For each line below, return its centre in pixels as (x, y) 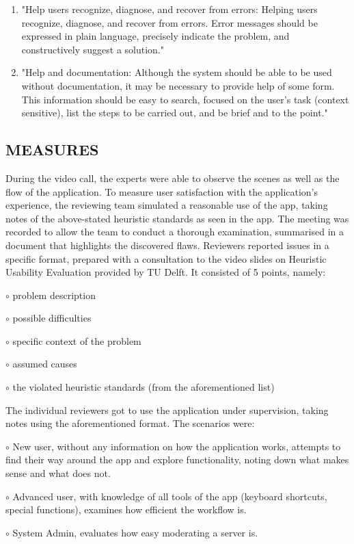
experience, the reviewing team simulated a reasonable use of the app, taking (167, 205)
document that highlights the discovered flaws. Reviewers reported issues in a (167, 245)
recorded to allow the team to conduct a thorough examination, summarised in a (175, 232)
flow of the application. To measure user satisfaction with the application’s (162, 191)
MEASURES (52, 150)
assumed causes (45, 364)
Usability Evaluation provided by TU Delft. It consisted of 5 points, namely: (166, 272)
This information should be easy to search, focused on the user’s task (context (185, 99)
